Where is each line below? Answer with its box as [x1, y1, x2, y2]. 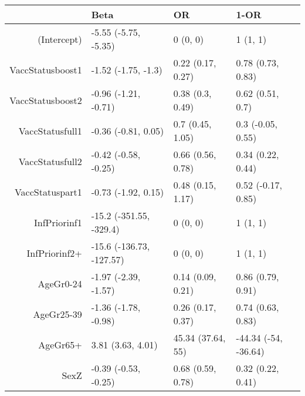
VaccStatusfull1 [18, 123, 82, 137]
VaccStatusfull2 [18, 154, 82, 168]
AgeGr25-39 [33, 307, 82, 321]
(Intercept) [38, 32, 82, 46]
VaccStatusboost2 [9, 93, 82, 107]
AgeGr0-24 [38, 276, 82, 290]
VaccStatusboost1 [9, 62, 82, 76]
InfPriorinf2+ [26, 246, 82, 260]
